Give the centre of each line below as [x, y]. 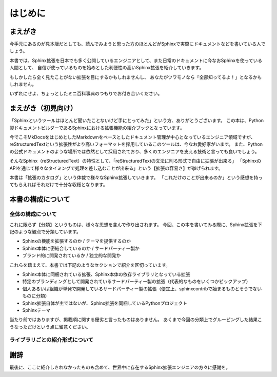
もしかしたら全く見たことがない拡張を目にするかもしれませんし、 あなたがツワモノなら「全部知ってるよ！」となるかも [136, 77]
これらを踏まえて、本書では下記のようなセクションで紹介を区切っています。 [90, 265]
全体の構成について [33, 214]
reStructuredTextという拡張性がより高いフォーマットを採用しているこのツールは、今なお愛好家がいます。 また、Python [136, 144]
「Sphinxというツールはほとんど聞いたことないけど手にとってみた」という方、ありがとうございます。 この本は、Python [137, 121]
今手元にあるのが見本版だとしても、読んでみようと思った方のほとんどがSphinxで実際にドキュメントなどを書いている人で [138, 44]
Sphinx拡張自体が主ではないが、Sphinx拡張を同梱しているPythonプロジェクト [105, 303]
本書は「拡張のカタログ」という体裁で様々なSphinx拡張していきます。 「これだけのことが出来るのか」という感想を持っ [136, 177]
